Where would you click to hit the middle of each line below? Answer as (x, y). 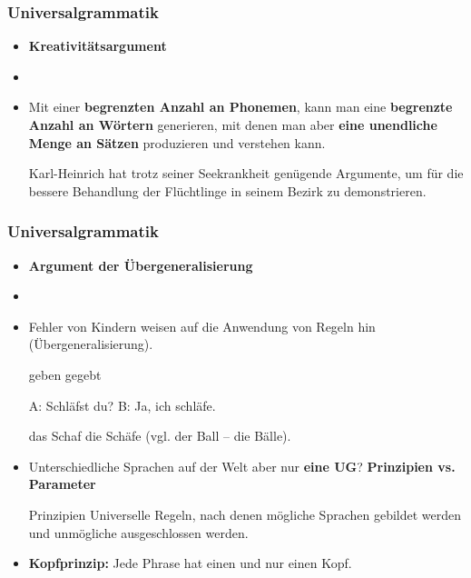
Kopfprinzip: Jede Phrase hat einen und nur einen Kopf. (190, 563)
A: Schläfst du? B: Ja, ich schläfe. (122, 405)
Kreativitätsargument (98, 46)
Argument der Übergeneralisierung (141, 265)
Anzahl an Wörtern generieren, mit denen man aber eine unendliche (233, 125)
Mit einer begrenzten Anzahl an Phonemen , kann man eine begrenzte (240, 107)
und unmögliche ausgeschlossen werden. (138, 532)
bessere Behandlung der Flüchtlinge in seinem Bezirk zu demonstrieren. (227, 190)
